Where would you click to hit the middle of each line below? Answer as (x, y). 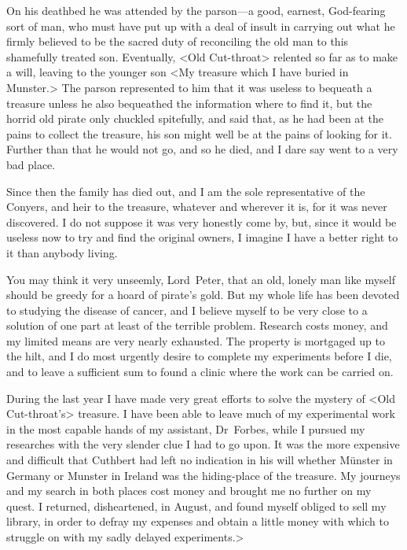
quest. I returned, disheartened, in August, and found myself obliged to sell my (196, 506)
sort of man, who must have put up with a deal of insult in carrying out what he (201, 26)
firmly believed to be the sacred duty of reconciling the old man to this (178, 41)
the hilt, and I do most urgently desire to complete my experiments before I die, (199, 356)
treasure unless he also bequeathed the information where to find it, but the (189, 103)
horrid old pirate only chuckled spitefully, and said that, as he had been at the (195, 118)
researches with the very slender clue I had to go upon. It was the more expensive (203, 444)
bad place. (31, 164)
